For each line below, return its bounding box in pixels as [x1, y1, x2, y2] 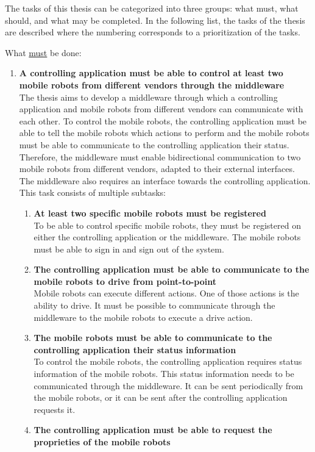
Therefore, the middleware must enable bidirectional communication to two [19, 150, 301, 163]
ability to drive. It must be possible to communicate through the [34, 299, 275, 312]
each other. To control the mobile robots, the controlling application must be [19, 114, 307, 127]
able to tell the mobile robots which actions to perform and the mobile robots [19, 126, 310, 139]
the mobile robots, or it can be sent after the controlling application [34, 391, 288, 404]
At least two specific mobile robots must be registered [34, 206, 266, 219]
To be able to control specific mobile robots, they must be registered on [34, 218, 301, 231]
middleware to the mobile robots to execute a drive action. [34, 310, 253, 323]
